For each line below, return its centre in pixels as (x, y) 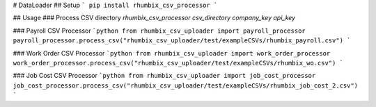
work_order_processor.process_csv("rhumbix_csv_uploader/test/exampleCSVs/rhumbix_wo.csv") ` (178, 63)
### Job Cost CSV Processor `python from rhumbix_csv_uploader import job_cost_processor (164, 76)
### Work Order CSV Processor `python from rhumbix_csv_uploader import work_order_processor (172, 53)
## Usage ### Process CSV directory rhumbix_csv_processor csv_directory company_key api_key (154, 18)
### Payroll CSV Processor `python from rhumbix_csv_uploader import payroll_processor (159, 31)
